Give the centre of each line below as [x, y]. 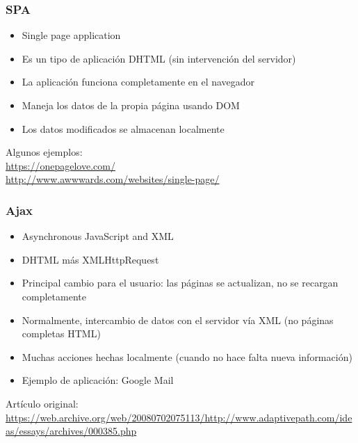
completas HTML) [61, 333]
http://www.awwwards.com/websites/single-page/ [113, 179]
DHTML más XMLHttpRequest [90, 259]
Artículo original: [42, 403]
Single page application [71, 35]
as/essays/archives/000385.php [71, 431]
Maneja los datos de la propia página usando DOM [131, 105]
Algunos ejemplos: [44, 152]
